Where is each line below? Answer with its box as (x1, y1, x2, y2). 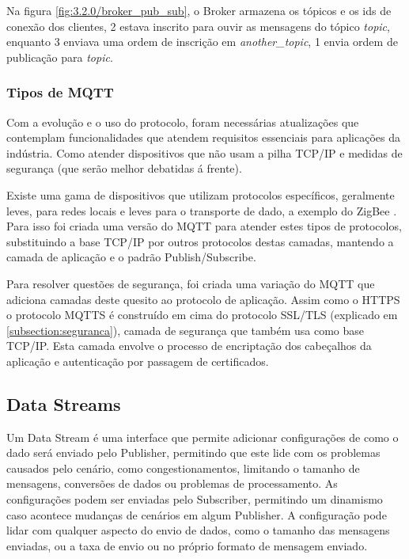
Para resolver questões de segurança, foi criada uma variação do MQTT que (6, 275, 375, 291)
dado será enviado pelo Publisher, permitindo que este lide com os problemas (6, 444, 381, 461)
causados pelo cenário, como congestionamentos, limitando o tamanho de (6, 459, 360, 476)
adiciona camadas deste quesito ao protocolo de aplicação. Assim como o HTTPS (6, 291, 400, 307)
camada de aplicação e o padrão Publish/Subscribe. (6, 249, 256, 265)
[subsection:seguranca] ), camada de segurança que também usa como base (6, 321, 364, 338)
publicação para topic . (6, 48, 113, 65)
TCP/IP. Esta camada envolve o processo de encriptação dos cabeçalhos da (6, 337, 372, 354)
